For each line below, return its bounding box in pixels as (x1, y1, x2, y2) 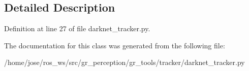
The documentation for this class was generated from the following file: (4, 40, 225, 50)
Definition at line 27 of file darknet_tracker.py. (4, 23, 150, 34)
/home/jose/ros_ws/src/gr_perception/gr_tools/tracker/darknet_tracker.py (4, 57, 245, 67)
